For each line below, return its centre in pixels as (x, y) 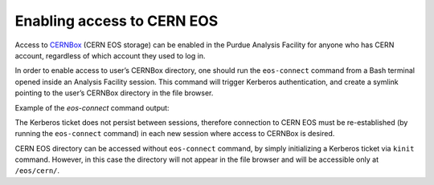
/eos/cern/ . (37, 171)
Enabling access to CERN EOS (117, 21)
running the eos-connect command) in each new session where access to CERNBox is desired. (175, 134)
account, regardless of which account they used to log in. (110, 55)
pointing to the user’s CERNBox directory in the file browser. (114, 93)
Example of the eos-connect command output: (92, 107)
